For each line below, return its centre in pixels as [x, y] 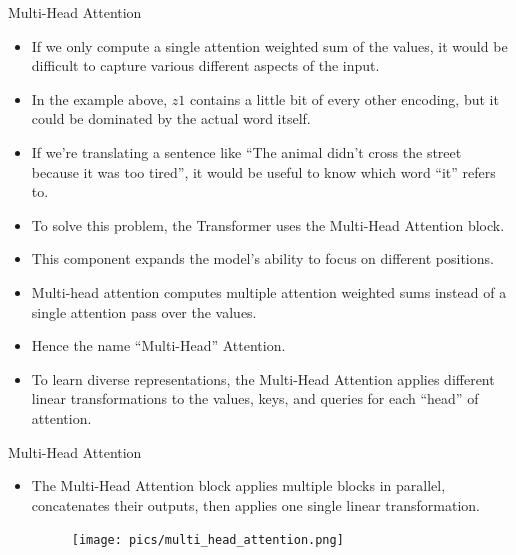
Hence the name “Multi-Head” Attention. [158, 345]
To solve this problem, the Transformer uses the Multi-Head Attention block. [268, 224]
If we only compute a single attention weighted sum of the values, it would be [269, 45]
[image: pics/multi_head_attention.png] [207, 540]
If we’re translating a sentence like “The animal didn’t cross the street [246, 151]
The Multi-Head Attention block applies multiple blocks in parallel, [238, 485]
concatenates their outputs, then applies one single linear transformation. [255, 504]
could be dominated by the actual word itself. [171, 118]
